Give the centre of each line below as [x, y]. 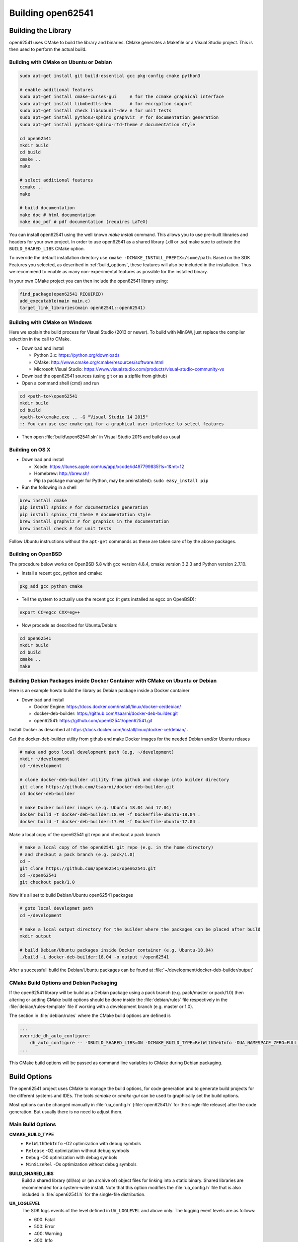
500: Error [44, 1227]
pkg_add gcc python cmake [51, 586]
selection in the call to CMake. [40, 339]
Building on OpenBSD [36, 554]
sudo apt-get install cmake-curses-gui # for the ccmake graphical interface [122, 97]
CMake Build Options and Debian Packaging [63, 983]
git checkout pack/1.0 [47, 882]
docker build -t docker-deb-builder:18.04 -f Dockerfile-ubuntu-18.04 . [110, 815]
